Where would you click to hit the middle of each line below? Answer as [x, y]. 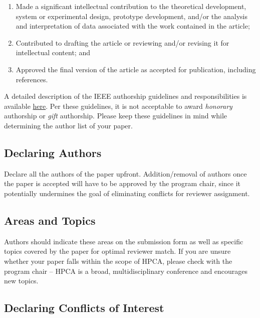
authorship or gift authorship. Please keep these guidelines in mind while [116, 116]
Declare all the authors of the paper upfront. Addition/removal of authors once [125, 173]
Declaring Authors [53, 152]
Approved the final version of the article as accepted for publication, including [136, 69]
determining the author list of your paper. [68, 125]
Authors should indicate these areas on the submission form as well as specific [124, 241]
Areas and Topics [50, 220]
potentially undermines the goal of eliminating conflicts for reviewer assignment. [127, 193]
